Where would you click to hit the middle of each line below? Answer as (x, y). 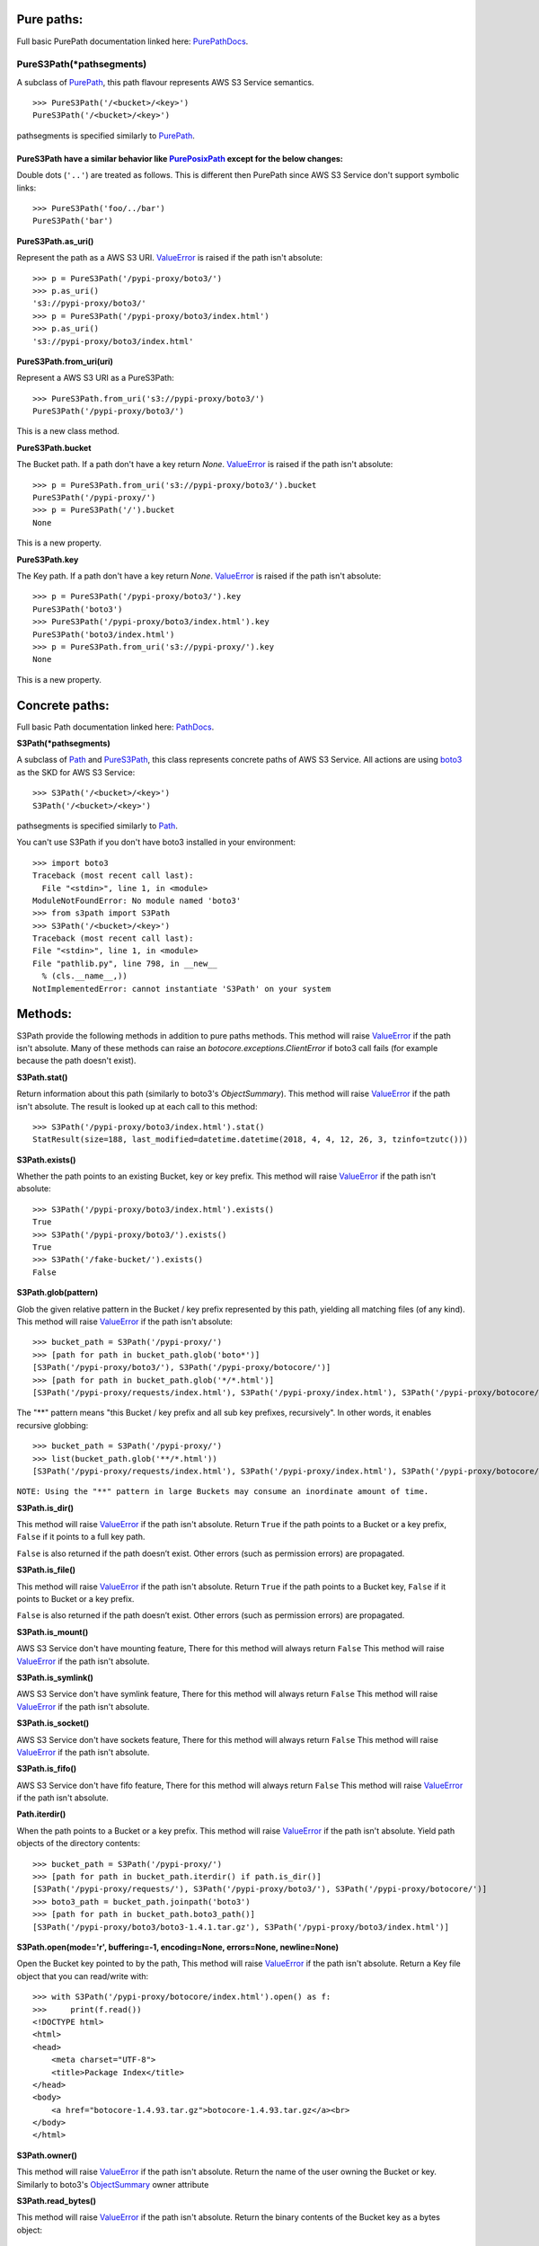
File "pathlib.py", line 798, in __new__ (125, 963)
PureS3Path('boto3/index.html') (104, 634)
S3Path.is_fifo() (46, 1769)
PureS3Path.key (48, 559)
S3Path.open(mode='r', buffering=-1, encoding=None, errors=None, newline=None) (177, 1947)
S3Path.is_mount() (53, 1631)
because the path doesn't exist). (76, 1061)
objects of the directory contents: (79, 1844)
